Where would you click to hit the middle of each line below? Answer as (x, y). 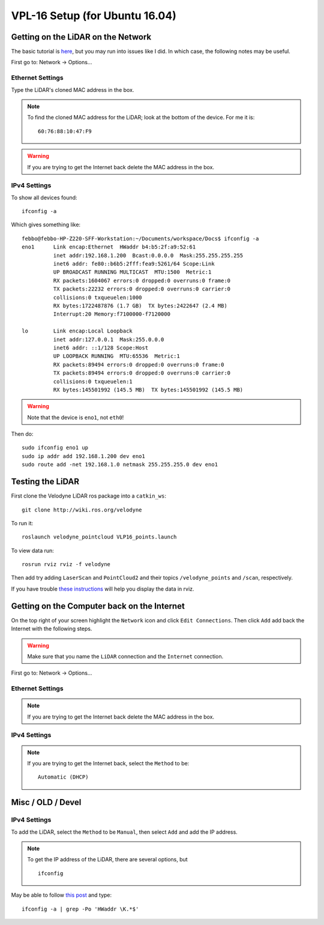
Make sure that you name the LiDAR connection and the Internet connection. (125, 656)
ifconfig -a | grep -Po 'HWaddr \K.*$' (80, 909)
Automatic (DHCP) (63, 777)
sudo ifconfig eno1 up (55, 448)
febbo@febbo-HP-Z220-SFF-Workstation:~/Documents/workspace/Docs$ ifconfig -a (140, 238)
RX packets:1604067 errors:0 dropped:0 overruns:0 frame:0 (142, 280)
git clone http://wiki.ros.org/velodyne (82, 510)
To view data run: (32, 550)
